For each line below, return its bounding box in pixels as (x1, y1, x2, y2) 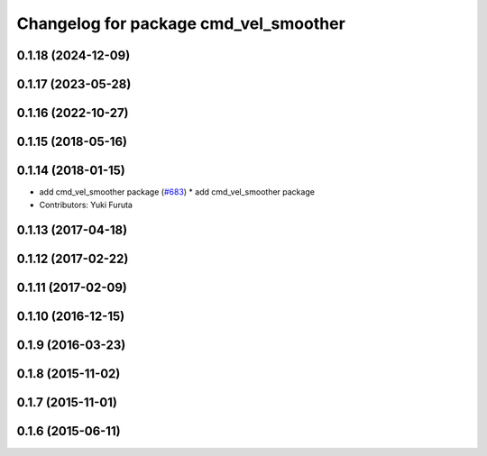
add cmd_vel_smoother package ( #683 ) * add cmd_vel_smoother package (39, 187, 316, 197)
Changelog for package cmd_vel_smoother (16, 14, 346, 33)
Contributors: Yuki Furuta (39, 199, 133, 210)
